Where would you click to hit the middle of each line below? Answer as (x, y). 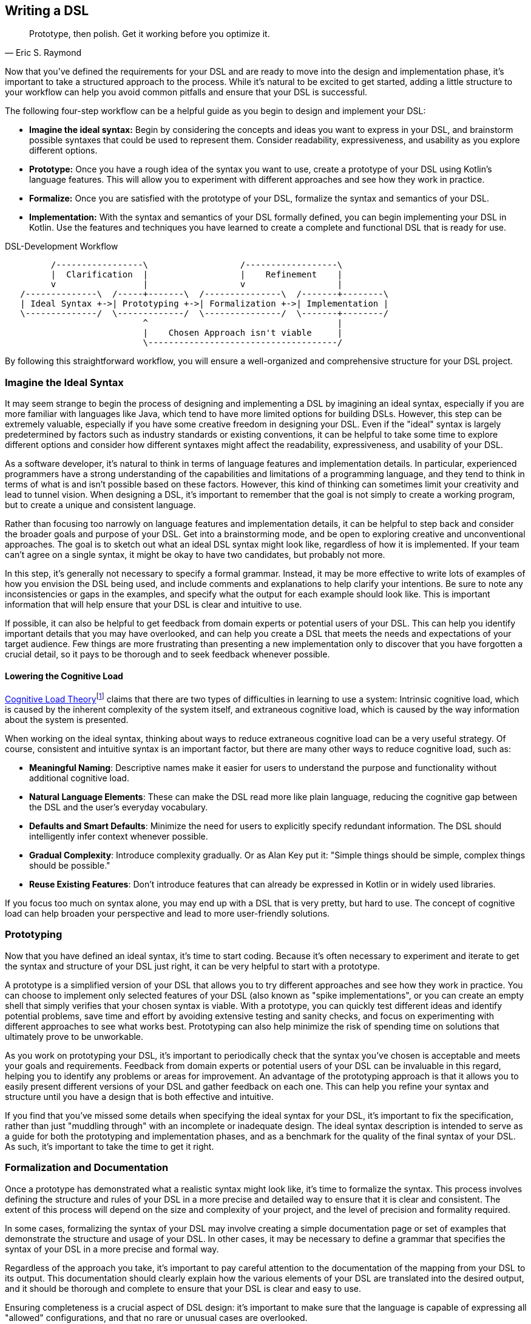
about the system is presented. (67, 720)
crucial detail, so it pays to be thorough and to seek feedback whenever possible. (167, 654)
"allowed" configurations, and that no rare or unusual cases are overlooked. (156, 1317)
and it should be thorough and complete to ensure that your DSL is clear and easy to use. (183, 1288)
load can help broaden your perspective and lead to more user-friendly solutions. (167, 914)
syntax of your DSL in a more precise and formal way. (112, 1249)
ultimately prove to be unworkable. (74, 1036)
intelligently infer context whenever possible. (119, 837)
